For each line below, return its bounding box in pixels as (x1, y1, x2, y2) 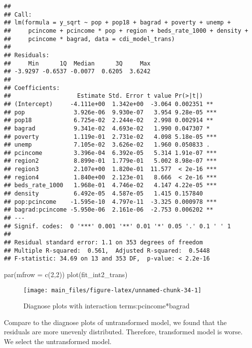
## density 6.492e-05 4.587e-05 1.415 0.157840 (4, 190, 203, 197)
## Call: (4, 11, 32, 18)
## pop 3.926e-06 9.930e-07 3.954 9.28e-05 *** (4, 109, 217, 116)
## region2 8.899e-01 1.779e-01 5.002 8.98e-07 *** (4, 157, 217, 165)
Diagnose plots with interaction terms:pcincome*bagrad (23, 301, 190, 311)
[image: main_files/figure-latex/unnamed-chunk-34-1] (23, 286, 202, 294)
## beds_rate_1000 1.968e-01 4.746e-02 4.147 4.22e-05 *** (4, 182, 217, 189)
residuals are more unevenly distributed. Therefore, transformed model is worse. (4, 326, 243, 337)
